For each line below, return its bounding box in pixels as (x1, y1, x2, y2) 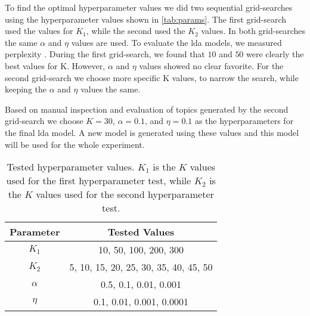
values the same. (80, 83, 141, 95)
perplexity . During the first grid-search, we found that (5, 48, 205, 60)
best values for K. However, (5, 59, 106, 72)
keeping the (5, 83, 46, 95)
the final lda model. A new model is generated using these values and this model (5, 126, 299, 138)
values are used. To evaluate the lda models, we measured (71, 36, 282, 48)
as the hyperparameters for (194, 114, 294, 127)
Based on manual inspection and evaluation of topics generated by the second (5, 103, 289, 115)
